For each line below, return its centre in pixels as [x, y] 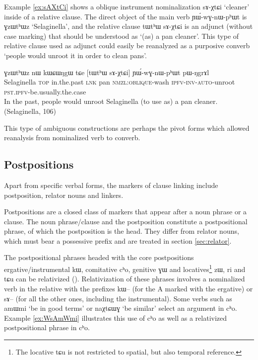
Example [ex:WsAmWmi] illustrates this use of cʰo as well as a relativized [116, 317]
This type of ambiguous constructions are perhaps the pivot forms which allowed [127, 128]
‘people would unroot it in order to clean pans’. [76, 55]
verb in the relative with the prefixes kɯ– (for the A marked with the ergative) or [129, 288]
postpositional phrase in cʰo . [47, 327]
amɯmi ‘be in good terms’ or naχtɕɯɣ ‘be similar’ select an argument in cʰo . [121, 308]
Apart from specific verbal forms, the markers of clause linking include [111, 185]
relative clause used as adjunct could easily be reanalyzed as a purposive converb [127, 45]
